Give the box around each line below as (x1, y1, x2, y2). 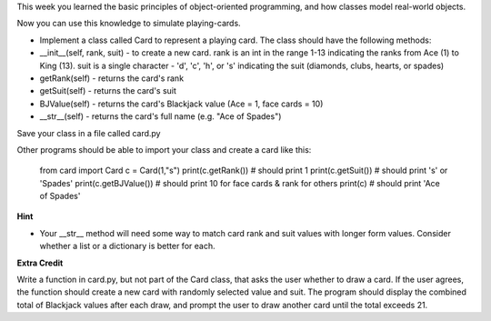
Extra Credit (16, 257, 64, 268)
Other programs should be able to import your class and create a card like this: (16, 144, 312, 155)
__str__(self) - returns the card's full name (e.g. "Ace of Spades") (39, 111, 282, 122)
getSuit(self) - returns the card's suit (39, 85, 177, 96)
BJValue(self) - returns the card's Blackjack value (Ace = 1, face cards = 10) (39, 98, 324, 109)
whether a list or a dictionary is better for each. (39, 241, 215, 252)
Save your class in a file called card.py (16, 127, 161, 138)
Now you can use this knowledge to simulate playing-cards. (16, 18, 241, 29)
